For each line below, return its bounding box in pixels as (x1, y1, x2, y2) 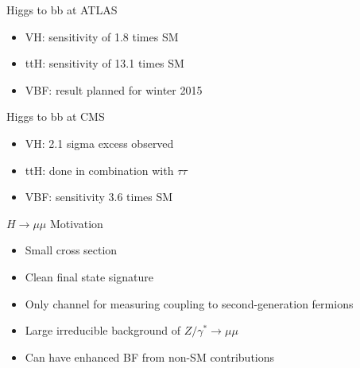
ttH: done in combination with (25, 161, 174, 178)
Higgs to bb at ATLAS (6, 2, 118, 17)
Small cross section (25, 242, 118, 258)
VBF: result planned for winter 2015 (25, 81, 203, 98)
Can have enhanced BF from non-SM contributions (25, 348, 275, 365)
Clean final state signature (25, 268, 153, 285)
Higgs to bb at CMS (6, 108, 105, 125)
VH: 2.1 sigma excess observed (25, 134, 174, 151)
